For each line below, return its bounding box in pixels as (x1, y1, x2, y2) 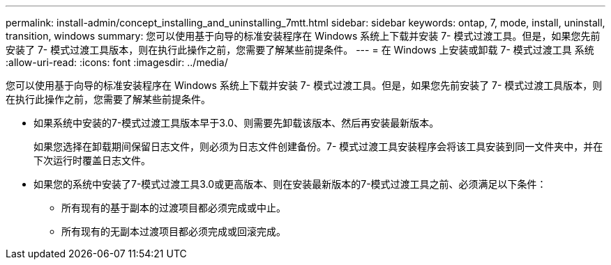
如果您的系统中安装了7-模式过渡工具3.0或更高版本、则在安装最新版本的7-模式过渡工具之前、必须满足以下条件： (33, 178, 547, 190)
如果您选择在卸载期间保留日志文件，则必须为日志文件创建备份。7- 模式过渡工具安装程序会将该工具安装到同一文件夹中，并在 (33, 140, 603, 152)
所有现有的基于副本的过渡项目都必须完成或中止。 (61, 202, 286, 214)
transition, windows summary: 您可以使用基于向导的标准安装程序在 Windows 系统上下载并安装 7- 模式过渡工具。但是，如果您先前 (6, 30, 601, 42)
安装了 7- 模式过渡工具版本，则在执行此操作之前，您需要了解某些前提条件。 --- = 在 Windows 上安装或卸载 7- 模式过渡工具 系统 (6, 44, 594, 56)
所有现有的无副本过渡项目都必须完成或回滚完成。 (61, 225, 286, 237)
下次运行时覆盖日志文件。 (33, 154, 151, 166)
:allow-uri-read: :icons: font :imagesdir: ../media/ (6, 56, 228, 68)
